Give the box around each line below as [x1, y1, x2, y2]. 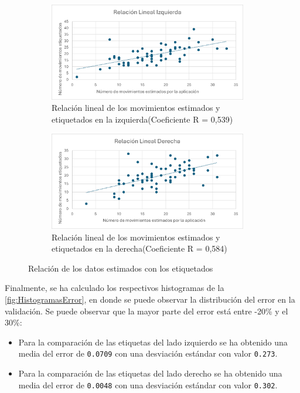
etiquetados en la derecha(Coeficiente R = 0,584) [52, 242, 227, 255]
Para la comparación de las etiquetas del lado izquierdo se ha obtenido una [18, 336, 288, 348]
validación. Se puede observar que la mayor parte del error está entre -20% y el [5, 304, 288, 317]
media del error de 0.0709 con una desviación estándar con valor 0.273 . [18, 347, 278, 360]
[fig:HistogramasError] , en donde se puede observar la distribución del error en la [5, 293, 295, 305]
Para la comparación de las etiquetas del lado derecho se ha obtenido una [18, 367, 282, 380]
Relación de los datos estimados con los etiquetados [28, 262, 213, 274]
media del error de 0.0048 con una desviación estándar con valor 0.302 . [18, 378, 278, 391]
